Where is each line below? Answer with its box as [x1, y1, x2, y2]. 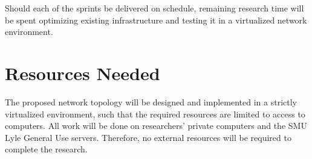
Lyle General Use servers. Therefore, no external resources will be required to [5, 131, 291, 143]
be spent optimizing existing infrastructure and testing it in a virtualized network [5, 13, 307, 26]
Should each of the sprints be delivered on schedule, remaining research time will [5, 2, 304, 14]
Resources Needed [5, 60, 160, 85]
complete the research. [5, 143, 88, 155]
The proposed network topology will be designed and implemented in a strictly [5, 95, 297, 108]
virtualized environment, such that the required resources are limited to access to [5, 107, 305, 120]
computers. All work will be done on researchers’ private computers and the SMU [5, 119, 307, 132]
